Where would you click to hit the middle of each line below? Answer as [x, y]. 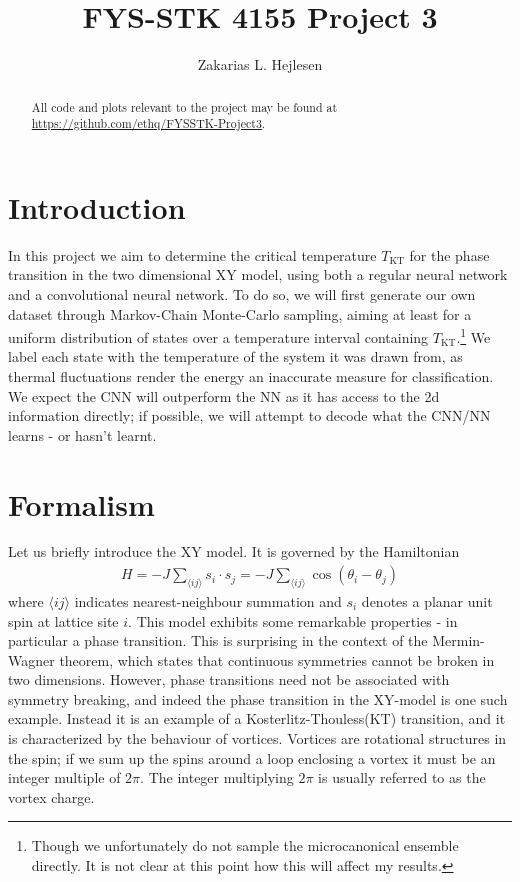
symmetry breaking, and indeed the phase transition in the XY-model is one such [258, 698]
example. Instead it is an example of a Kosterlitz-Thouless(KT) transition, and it [257, 718]
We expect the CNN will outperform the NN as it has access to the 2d [224, 395]
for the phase [449, 254]
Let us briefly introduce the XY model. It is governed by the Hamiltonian [234, 551]
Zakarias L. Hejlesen [260, 64]
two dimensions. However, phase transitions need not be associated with [229, 679]
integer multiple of [64, 777]
